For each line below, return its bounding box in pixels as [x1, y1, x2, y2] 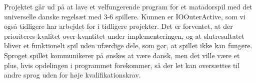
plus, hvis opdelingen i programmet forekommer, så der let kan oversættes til [4, 60, 240, 70]
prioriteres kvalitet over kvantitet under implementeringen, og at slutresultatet [4, 30, 244, 41]
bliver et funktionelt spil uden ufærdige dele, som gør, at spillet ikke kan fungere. [4, 40, 252, 51]
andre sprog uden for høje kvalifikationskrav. [4, 70, 141, 80]
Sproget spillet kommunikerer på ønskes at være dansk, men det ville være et [4, 50, 240, 60]
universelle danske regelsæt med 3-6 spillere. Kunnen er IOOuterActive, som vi [4, 11, 245, 21]
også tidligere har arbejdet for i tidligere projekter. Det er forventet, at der [4, 21, 233, 31]
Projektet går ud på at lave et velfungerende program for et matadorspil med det [4, 1, 252, 11]
